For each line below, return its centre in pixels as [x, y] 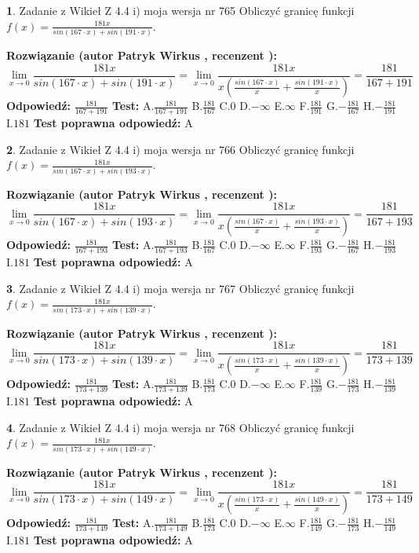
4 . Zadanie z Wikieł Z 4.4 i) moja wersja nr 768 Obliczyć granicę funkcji [180, 427]
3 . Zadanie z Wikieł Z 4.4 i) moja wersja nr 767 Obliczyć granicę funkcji [180, 288]
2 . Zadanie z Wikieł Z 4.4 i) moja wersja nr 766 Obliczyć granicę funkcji [180, 149]
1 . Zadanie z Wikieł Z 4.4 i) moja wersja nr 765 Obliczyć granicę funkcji [180, 10]
